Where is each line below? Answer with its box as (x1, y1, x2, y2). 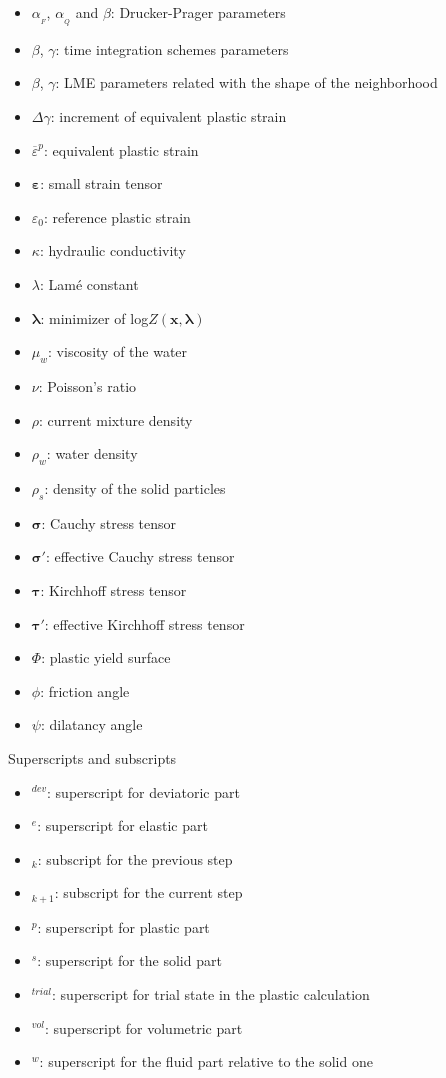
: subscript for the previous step (37, 848, 233, 869)
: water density (46, 443, 138, 464)
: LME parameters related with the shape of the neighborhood (55, 72, 438, 93)
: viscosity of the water (48, 341, 188, 362)
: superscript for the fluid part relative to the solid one (39, 1051, 373, 1072)
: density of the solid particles (44, 477, 226, 498)
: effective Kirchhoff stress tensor (44, 613, 245, 634)
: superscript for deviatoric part (47, 781, 240, 802)
